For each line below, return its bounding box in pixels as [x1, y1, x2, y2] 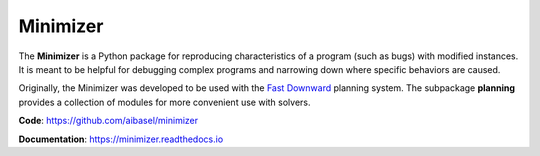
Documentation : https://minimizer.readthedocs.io [18, 133, 224, 145]
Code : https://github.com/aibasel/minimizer [18, 115, 199, 127]
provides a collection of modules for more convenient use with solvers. [18, 96, 311, 108]
